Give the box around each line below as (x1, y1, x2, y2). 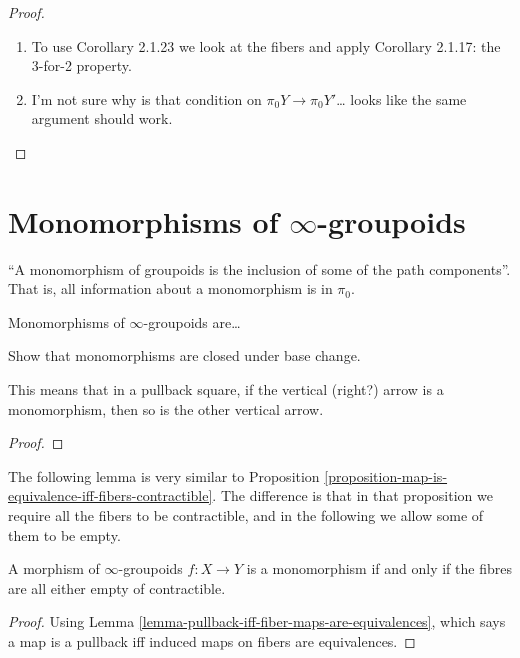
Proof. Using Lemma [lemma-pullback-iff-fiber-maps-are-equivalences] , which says (8, 611, 506, 632)
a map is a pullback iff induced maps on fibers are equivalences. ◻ (8, 631, 416, 651)
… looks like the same (336, 88, 467, 109)
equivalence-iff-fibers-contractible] (8, 485, 213, 506)
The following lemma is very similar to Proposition (8, 465, 320, 486)
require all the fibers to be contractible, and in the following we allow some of (8, 505, 484, 526)
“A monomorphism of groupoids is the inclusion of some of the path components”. (8, 258, 511, 279)
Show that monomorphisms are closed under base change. (8, 345, 361, 366)
